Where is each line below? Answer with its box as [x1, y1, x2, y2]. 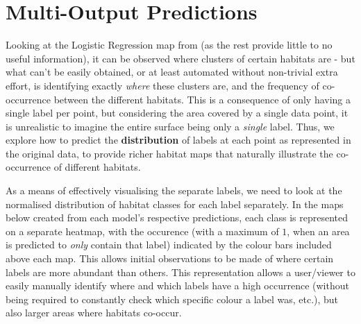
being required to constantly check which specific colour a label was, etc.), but [6, 291, 339, 306]
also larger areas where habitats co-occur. [6, 305, 182, 320]
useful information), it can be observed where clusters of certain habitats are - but [6, 51, 355, 65]
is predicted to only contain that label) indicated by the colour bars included [6, 237, 332, 252]
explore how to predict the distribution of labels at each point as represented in [6, 133, 351, 147]
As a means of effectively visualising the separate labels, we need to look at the [6, 183, 342, 198]
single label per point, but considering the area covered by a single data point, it [6, 105, 349, 120]
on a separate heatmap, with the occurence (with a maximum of [6, 223, 279, 238]
